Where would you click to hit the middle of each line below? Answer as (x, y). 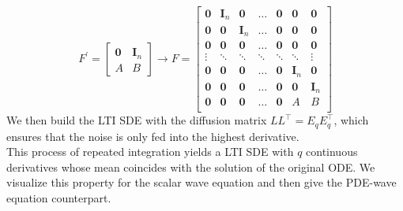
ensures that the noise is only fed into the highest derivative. (153, 136)
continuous (332, 152)
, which (351, 120)
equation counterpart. (59, 197)
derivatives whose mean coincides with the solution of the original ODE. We (191, 167)
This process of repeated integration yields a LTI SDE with (150, 152)
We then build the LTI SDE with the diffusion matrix (137, 120)
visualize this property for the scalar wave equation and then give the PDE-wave (201, 182)
